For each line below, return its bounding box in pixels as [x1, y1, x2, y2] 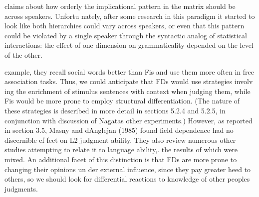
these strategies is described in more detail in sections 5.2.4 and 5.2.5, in [4, 105, 226, 115]
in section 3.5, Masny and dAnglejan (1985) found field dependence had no [4, 125, 234, 135]
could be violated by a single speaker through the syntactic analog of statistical [4, 30, 247, 40]
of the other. [4, 49, 42, 60]
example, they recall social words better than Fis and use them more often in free [4, 66, 254, 77]
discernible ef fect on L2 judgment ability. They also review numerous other [4, 134, 236, 145]
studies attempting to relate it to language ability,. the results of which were [4, 144, 238, 155]
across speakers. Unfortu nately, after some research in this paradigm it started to [4, 10, 255, 21]
